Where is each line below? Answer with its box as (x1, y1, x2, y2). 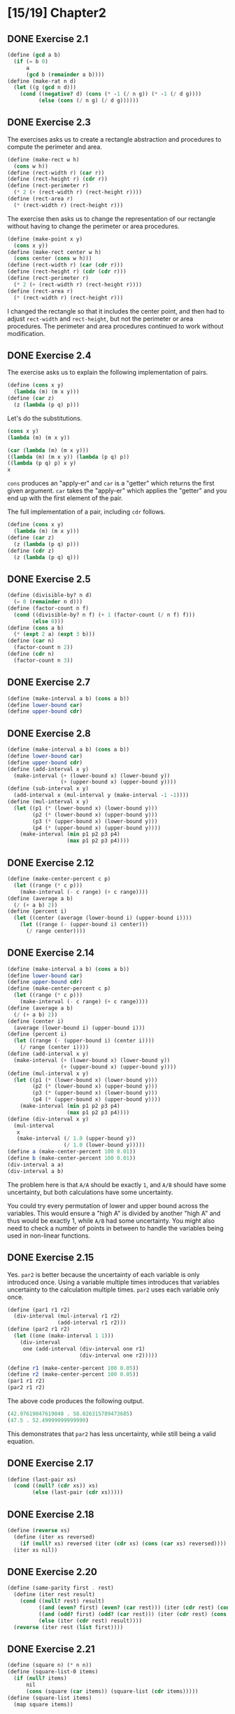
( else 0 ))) (32, 617, 64, 625)
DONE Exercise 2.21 (7, 1643, 95, 1655)
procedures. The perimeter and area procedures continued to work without (7, 321, 224, 330)
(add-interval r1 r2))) (57, 1319, 127, 1327)
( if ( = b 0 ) (13, 58, 49, 65)
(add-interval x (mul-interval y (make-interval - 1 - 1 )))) (13, 791, 190, 799)
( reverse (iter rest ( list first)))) (13, 1623, 124, 1631)
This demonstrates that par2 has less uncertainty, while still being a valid (7, 1429, 217, 1438)
